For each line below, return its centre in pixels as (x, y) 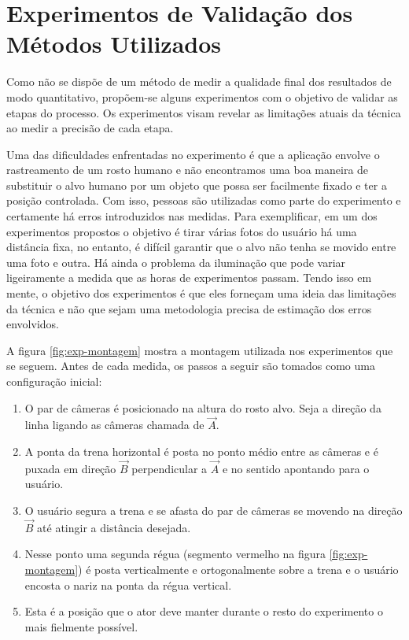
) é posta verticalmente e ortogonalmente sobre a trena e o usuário (238, 569)
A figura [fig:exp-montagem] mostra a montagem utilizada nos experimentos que (200, 350)
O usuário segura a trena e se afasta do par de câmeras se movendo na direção (214, 510)
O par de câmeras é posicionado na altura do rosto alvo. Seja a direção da (203, 407)
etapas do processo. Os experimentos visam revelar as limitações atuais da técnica (204, 112)
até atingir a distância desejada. (114, 527)
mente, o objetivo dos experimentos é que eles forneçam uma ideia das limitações (201, 293)
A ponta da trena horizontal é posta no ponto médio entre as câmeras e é (201, 451)
